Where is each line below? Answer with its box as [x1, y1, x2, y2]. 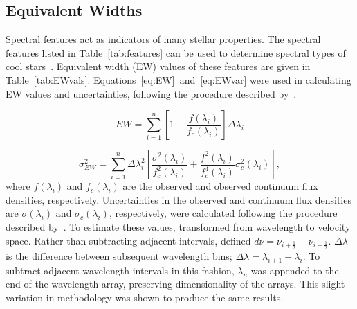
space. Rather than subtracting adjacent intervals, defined [6, 233, 251, 247]
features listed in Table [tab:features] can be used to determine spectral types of [6, 45, 346, 60]
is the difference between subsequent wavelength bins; [6, 248, 232, 263]
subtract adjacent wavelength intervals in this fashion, [6, 263, 235, 277]
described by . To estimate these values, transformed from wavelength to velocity [6, 219, 351, 233]
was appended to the [250, 263, 339, 277]
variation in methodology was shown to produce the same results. [6, 290, 284, 304]
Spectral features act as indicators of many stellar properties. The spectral [6, 32, 321, 46]
